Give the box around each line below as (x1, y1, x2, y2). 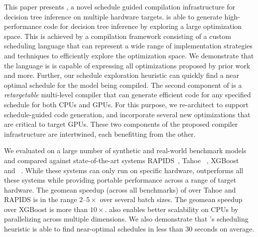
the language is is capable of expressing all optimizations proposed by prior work (4, 60, 251, 70)
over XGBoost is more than (4, 204, 88, 214)
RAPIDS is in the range (4, 194, 77, 205)
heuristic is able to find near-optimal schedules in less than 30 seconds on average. (4, 224, 255, 234)
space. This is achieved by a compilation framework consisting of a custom (4, 30, 231, 41)
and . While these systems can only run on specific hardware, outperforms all (4, 165, 244, 175)
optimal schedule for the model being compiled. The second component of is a (4, 79, 242, 90)
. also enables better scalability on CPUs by (105, 204, 239, 214)
